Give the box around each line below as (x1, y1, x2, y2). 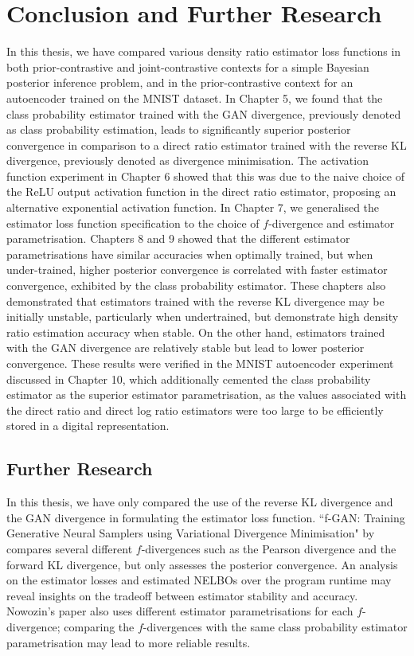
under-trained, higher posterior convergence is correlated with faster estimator (6, 261, 388, 278)
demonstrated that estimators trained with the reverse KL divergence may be (6, 292, 385, 309)
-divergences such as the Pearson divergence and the (141, 540, 396, 556)
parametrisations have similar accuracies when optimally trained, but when (6, 245, 373, 262)
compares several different (6, 540, 133, 556)
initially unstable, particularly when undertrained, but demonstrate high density (6, 308, 399, 325)
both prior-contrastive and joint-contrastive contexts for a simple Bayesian (6, 58, 369, 75)
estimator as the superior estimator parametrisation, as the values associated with (6, 386, 407, 403)
